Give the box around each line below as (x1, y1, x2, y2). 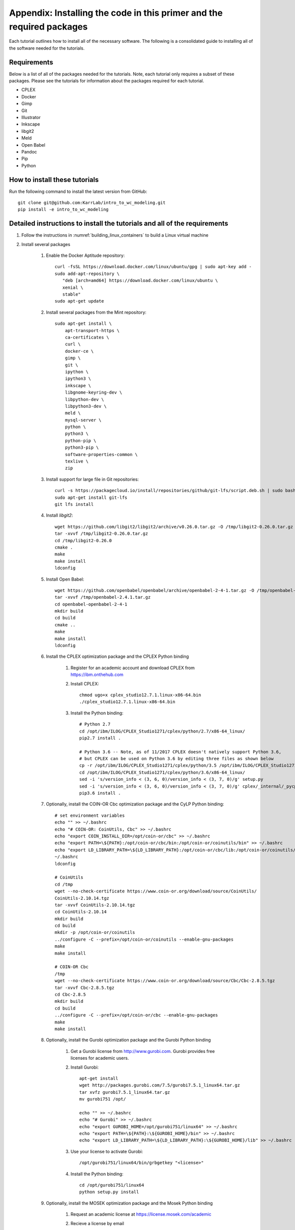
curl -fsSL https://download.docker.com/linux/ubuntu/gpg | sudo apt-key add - (55, 264, 252, 270)
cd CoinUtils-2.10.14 (55, 909, 107, 915)
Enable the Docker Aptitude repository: (46, 252, 125, 258)
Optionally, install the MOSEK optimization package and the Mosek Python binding (46, 1200, 213, 1206)
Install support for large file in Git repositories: (46, 476, 139, 482)
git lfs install (55, 501, 94, 507)
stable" (62, 292, 81, 297)
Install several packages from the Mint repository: (46, 309, 147, 315)
